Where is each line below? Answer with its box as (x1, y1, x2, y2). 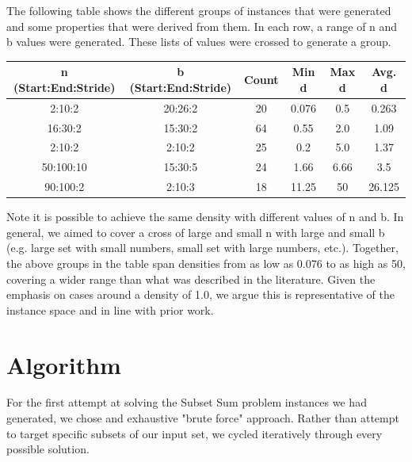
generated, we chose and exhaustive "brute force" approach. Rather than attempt (6, 410, 399, 426)
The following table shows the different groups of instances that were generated (6, 2, 391, 18)
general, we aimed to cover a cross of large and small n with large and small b (6, 223, 385, 240)
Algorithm (6, 348, 121, 380)
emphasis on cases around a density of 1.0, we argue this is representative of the (6, 286, 395, 303)
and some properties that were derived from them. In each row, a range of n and (6, 17, 398, 34)
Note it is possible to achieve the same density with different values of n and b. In (6, 208, 404, 225)
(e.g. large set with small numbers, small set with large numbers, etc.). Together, (6, 239, 399, 256)
